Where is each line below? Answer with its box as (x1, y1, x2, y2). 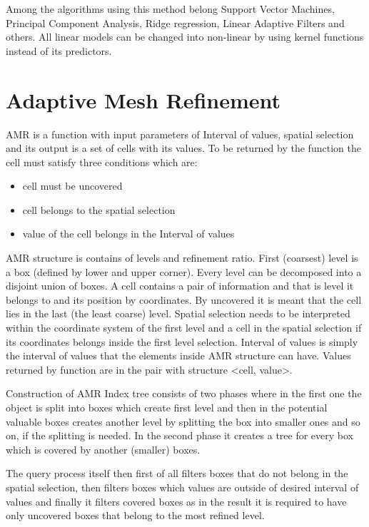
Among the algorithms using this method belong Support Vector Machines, (6, 1, 335, 16)
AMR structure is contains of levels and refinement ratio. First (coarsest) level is (6, 250, 358, 265)
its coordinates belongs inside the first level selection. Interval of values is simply (6, 334, 358, 349)
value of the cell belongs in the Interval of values (22, 226, 235, 241)
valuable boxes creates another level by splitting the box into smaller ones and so (6, 414, 360, 429)
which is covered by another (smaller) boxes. (6, 441, 201, 456)
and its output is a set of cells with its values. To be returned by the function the (6, 140, 361, 155)
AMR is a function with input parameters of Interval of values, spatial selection (6, 126, 354, 141)
